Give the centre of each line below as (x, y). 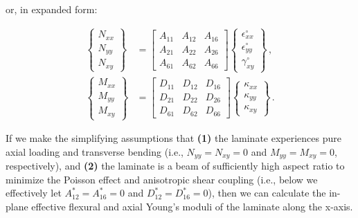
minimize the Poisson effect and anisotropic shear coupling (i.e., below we (162, 179)
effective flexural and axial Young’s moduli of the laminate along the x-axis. (192, 206)
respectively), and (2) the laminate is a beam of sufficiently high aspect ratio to (175, 166)
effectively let (34, 193)
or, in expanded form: (52, 9)
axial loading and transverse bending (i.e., (95, 151)
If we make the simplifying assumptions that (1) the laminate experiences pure (173, 138)
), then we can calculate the (267, 193)
